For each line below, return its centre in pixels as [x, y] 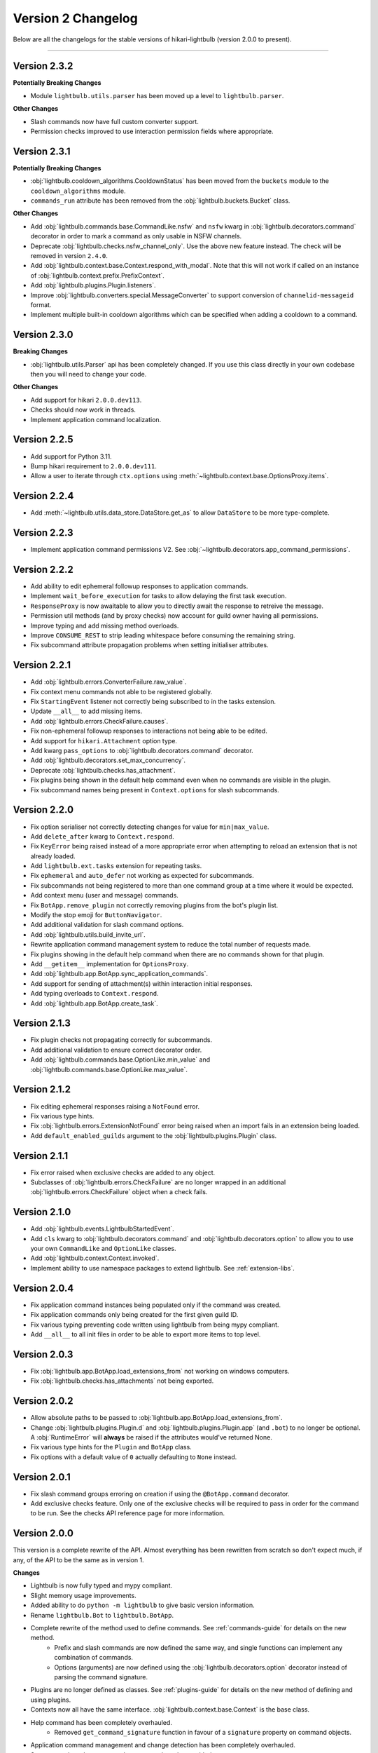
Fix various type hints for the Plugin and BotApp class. [111, 1447]
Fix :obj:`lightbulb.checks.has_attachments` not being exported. [122, 1381]
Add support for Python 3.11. [71, 456]
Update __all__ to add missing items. [86, 711]
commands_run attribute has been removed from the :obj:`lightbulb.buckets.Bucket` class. [160, 201]
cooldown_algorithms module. [78, 191]
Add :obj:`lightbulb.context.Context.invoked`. [95, 1258]
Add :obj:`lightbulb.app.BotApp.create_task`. [94, 1003]
